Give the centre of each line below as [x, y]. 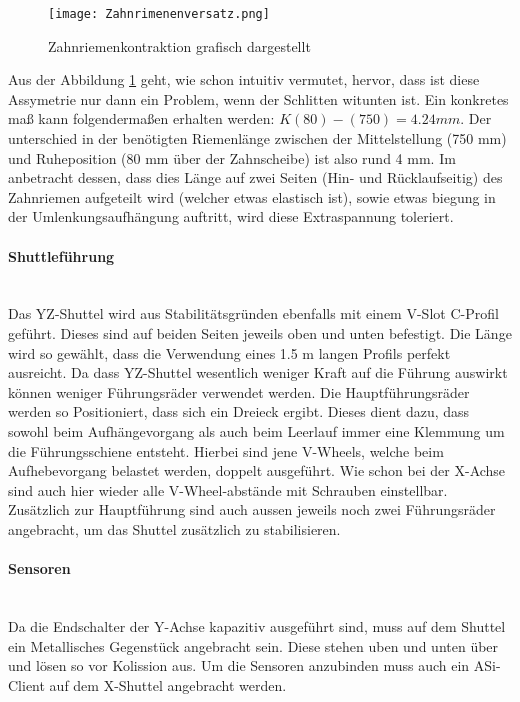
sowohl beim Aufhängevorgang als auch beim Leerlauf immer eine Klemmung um [256, 430]
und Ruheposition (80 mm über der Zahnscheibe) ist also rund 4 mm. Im [232, 157]
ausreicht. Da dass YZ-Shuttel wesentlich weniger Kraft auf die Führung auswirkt [258, 372]
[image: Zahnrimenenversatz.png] [159, 14]
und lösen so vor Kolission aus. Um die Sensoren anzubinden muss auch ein [239, 665]
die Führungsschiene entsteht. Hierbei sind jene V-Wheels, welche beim [226, 450]
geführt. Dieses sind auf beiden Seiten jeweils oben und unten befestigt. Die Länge [260, 332]
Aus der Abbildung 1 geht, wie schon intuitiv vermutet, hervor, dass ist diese [244, 79]
